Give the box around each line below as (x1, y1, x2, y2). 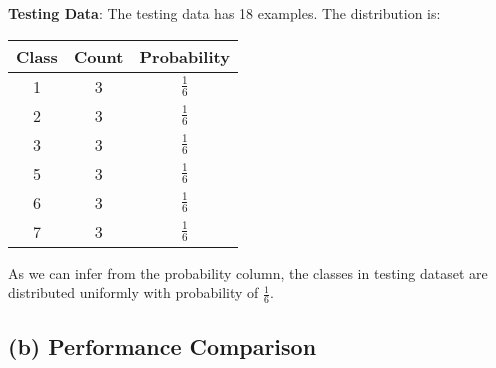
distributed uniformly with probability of (8, 282, 259, 303)
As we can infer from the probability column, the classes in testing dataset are (8, 262, 488, 283)
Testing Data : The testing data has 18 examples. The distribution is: (8, 3, 441, 23)
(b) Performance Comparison (8, 331, 317, 362)
